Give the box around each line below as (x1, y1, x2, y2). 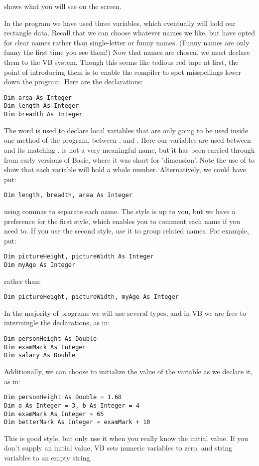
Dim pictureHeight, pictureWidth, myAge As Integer (4, 293, 179, 301)
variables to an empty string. (4, 453, 92, 463)
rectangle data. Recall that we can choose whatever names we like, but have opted (4, 27, 255, 38)
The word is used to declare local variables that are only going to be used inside (4, 125, 249, 135)
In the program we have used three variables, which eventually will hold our (4, 17, 236, 28)
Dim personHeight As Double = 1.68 (4, 394, 122, 401)
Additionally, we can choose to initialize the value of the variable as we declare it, (4, 366, 253, 377)
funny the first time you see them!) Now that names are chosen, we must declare (4, 47, 250, 57)
